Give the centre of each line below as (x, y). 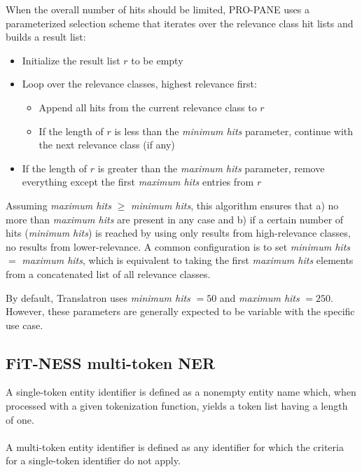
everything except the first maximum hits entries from (138, 182)
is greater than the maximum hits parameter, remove (211, 168)
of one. (20, 419)
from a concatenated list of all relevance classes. (108, 273)
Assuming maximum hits (58, 205)
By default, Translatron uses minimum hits (98, 297)
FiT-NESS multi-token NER (111, 362)
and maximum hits (259, 297)
